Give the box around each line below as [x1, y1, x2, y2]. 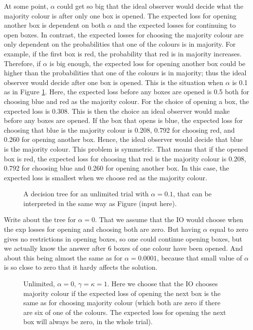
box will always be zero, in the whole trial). [23, 316, 153, 327]
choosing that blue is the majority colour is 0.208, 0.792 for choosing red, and [4, 124, 235, 135]
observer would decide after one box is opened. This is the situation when [4, 77, 223, 87]
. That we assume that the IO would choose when [95, 214, 243, 225]
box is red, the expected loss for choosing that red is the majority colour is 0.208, [4, 153, 246, 163]
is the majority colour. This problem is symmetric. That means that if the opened [4, 143, 248, 154]
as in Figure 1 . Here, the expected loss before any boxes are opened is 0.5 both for [4, 87, 249, 97]
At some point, [4, 1, 49, 11]
